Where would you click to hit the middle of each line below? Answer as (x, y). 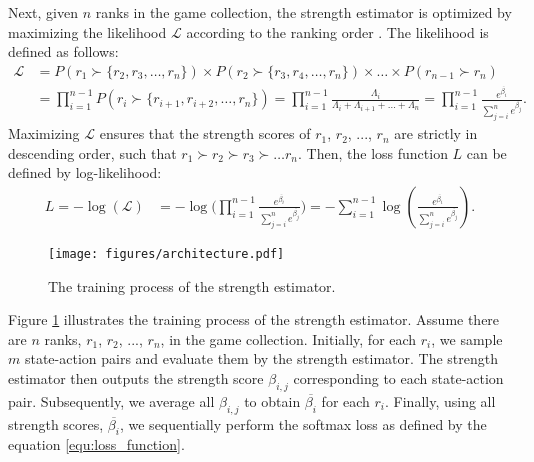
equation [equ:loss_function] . (96, 444)
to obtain (272, 400)
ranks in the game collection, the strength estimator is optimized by (303, 12)
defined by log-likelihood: (85, 172)
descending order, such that (92, 152)
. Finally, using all (440, 400)
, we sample (467, 338)
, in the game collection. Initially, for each (288, 338)
